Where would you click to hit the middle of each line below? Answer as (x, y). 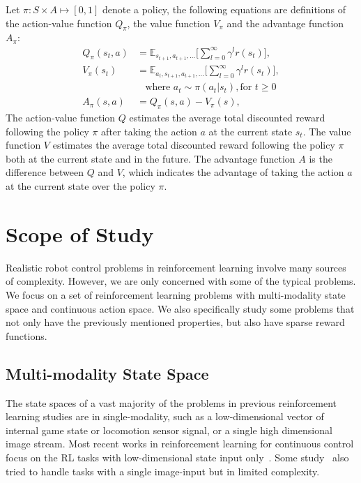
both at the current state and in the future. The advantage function (151, 158)
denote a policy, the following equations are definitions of (224, 9)
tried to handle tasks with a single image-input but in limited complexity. (163, 471)
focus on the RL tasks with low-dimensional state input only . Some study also (177, 457)
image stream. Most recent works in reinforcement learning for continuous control (180, 444)
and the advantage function (285, 23)
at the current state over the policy (80, 186)
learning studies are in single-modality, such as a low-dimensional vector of (165, 416)
